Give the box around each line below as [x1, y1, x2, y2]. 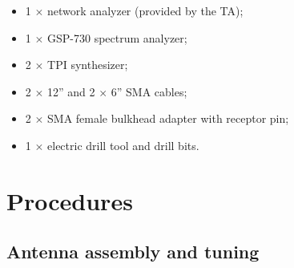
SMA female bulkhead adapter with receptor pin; [47, 110, 289, 127]
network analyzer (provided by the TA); [47, 2, 244, 18]
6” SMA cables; [111, 83, 187, 99]
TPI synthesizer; [47, 56, 128, 73]
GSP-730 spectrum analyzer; [47, 29, 187, 46]
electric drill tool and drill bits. [47, 136, 199, 153]
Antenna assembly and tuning [6, 239, 260, 264]
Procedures [6, 184, 133, 217]
